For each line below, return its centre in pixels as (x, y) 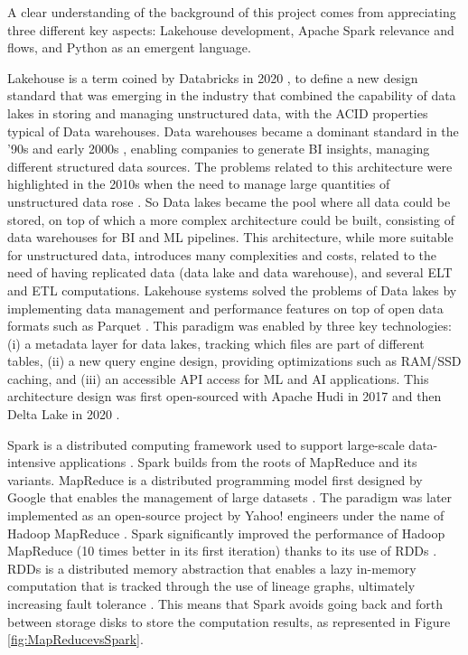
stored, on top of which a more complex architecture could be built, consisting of (231, 219)
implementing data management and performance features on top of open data (225, 308)
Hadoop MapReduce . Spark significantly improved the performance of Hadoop (226, 533)
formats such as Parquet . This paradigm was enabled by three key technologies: (229, 326)
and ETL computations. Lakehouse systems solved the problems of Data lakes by (232, 290)
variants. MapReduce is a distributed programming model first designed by (215, 479)
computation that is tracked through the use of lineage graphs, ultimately (211, 586)
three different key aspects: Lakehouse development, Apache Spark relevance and (231, 29)
